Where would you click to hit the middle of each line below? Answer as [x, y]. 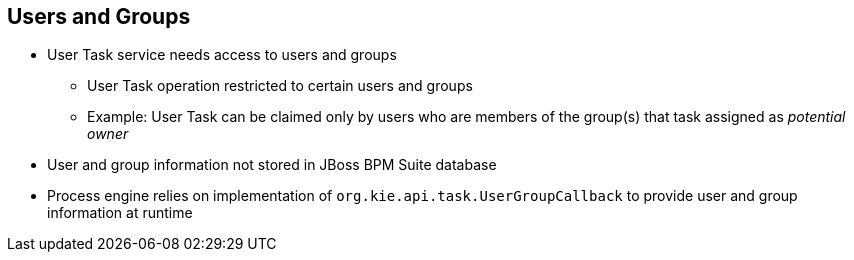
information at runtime [120, 213]
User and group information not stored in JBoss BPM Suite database [272, 165]
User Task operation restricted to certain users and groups [280, 86]
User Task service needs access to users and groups [222, 55]
